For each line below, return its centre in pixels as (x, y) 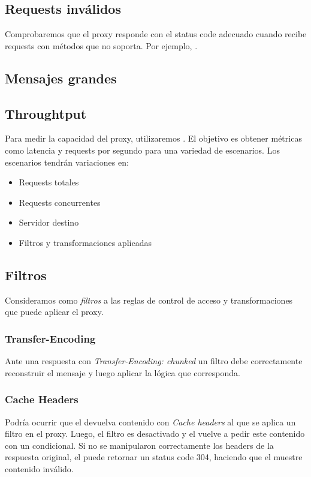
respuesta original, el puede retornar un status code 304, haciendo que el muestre (154, 457)
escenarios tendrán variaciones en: (67, 162)
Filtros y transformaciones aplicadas (85, 242)
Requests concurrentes (60, 202)
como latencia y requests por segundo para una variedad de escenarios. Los (142, 150)
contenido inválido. (39, 468)
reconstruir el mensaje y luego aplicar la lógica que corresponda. (123, 372)
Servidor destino (49, 222)
